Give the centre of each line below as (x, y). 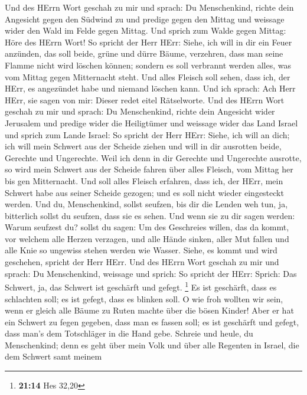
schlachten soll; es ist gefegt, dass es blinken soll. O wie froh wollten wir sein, (144, 298)
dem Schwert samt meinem (53, 356)
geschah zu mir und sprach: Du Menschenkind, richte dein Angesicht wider (140, 111)
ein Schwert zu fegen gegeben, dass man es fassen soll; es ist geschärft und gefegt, (152, 321)
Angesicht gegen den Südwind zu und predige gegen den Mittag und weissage (145, 19)
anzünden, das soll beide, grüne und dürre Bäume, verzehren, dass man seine (144, 53)
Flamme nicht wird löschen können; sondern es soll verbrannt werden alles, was (148, 65)
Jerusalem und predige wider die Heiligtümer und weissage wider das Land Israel (151, 123)
